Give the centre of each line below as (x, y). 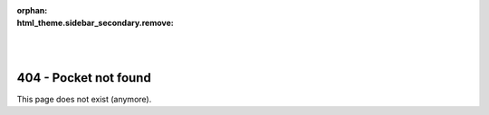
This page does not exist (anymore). (84, 100)
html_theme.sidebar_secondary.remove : (95, 23)
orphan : (32, 10)
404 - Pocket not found (84, 78)
